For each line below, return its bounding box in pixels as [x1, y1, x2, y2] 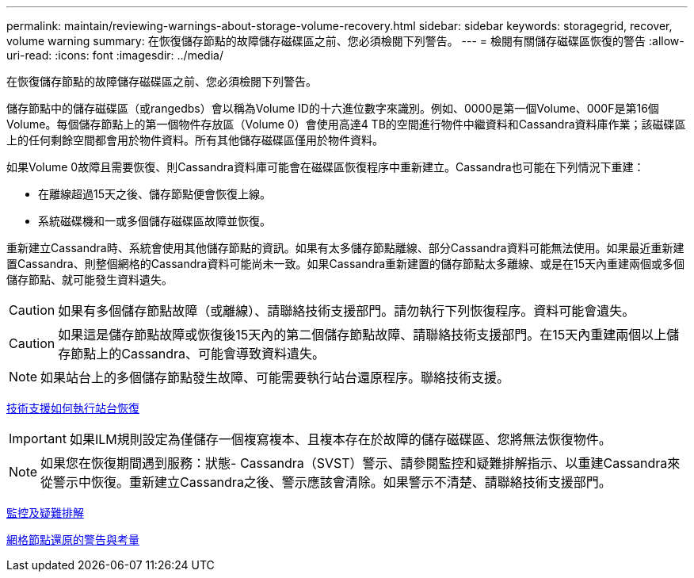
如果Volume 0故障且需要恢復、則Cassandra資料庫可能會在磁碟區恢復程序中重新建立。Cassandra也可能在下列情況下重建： [6, 160, 645, 174]
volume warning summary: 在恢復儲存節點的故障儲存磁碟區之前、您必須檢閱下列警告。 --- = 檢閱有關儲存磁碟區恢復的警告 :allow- [6, 34, 684, 48]
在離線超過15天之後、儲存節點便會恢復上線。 [38, 187, 271, 201]
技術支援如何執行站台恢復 [6, 401, 139, 415]
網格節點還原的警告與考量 [6, 533, 139, 546]
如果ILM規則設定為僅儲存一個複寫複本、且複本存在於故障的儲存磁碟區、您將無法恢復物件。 [69, 431, 612, 447]
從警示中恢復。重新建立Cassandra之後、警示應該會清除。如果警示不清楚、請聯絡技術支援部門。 [40, 474, 612, 490]
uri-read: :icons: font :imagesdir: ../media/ [6, 48, 223, 62]
